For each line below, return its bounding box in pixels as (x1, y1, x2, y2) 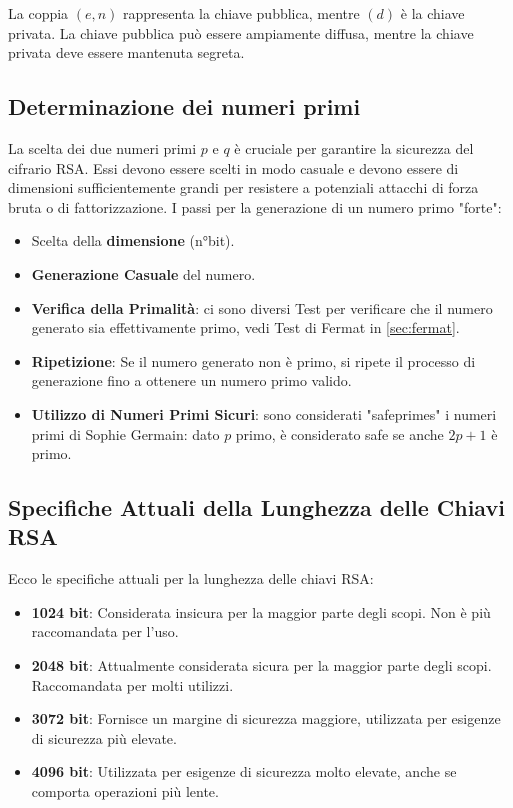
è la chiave (400, 3, 465, 23)
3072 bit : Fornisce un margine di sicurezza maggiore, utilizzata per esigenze (31, 708, 501, 729)
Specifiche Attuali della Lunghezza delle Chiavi (8, 492, 505, 523)
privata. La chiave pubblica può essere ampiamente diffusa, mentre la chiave (8, 22, 474, 43)
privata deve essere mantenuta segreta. (8, 42, 245, 63)
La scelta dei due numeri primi (8, 137, 197, 158)
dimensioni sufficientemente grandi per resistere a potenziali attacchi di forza (8, 177, 479, 198)
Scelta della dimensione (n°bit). (31, 230, 235, 251)
